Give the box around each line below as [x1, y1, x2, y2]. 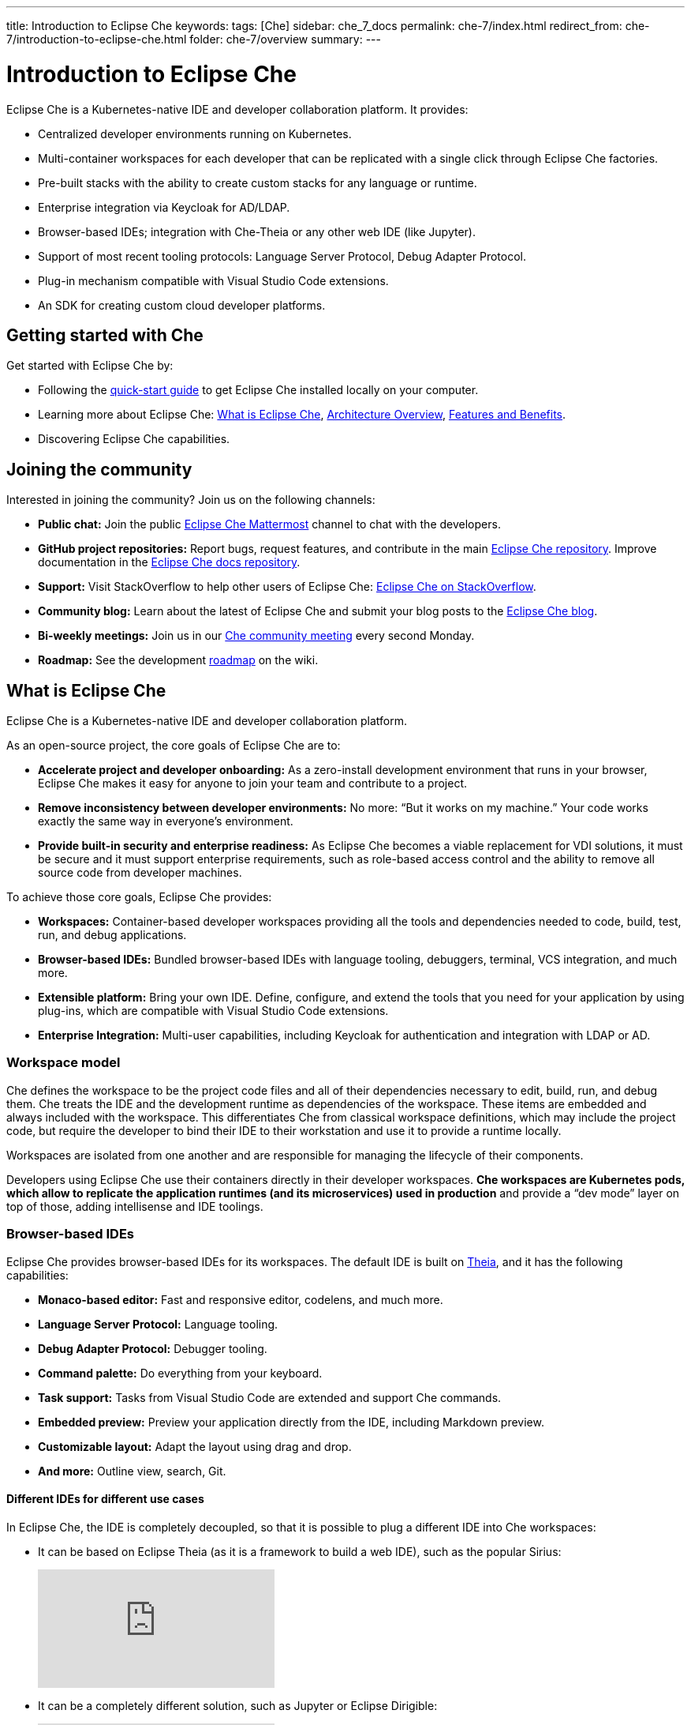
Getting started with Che [6, 325, 204, 345]
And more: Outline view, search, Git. [38, 1464, 226, 1478]
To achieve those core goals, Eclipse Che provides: [6, 890, 272, 904]
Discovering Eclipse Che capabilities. [38, 432, 230, 446]
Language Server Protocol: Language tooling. [38, 1317, 278, 1331]
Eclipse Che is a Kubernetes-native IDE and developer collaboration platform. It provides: [6, 102, 469, 116]
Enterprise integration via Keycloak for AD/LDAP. [38, 200, 290, 214]
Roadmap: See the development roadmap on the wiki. [38, 653, 319, 667]
